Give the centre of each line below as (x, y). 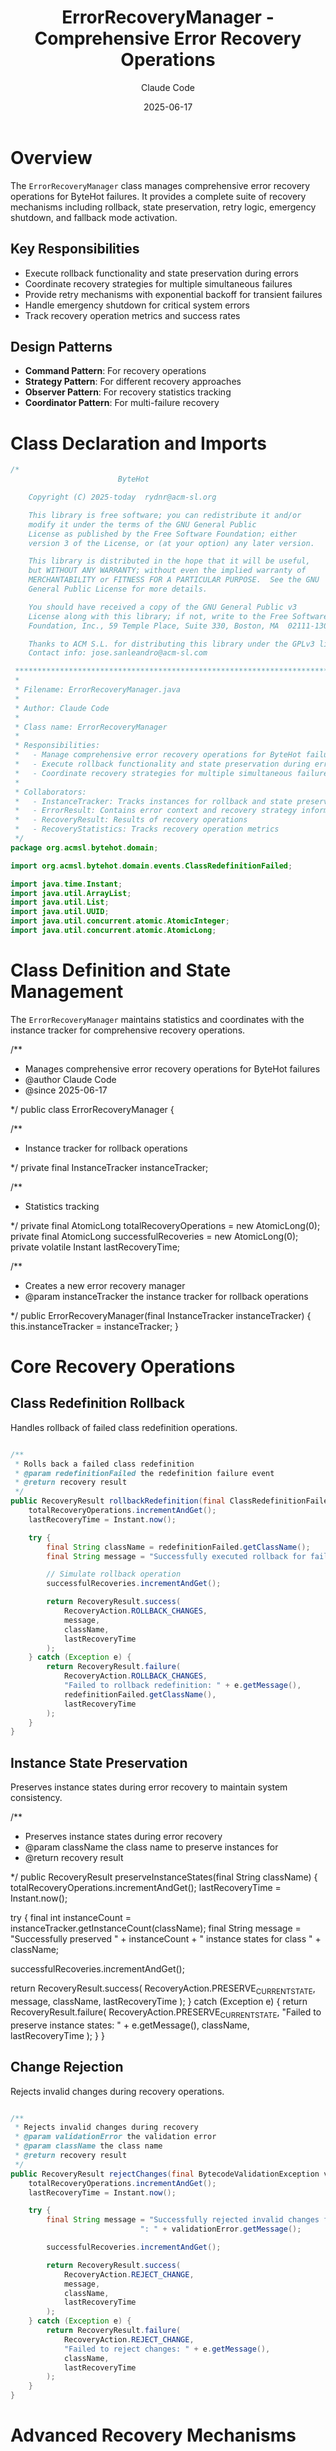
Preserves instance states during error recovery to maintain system (149, 1787)
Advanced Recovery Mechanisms (153, 2435)
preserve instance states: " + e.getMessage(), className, (130, 2025)
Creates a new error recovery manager (105, 1285)
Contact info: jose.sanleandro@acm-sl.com (118, 653)
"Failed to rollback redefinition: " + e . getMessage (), (182, 1686)
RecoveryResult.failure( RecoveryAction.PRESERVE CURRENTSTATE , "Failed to (166, 2013)
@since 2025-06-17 (66, 1090)
